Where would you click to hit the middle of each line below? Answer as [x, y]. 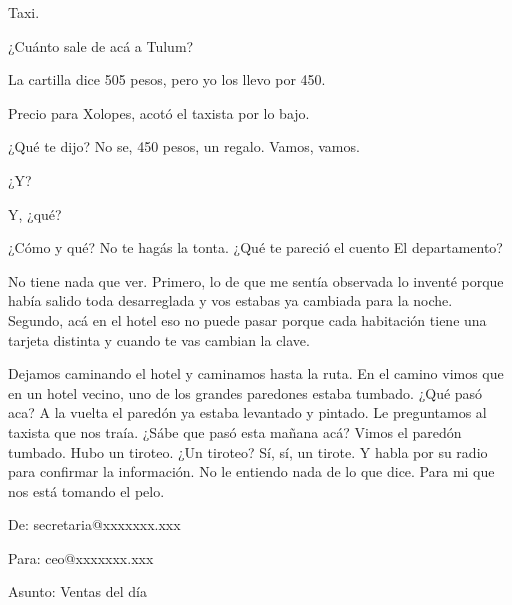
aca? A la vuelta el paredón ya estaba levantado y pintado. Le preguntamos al [247, 412]
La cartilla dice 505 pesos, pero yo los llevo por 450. [167, 79]
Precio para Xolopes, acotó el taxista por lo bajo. [159, 112]
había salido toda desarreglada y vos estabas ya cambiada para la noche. [230, 300]
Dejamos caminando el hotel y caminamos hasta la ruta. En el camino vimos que [256, 373]
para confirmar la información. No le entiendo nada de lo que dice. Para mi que [251, 471]
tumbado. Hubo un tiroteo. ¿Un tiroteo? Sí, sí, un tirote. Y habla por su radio [248, 451]
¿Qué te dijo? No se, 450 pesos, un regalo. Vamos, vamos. [184, 146]
